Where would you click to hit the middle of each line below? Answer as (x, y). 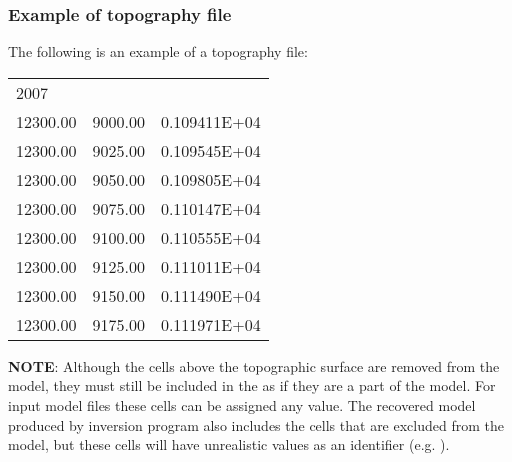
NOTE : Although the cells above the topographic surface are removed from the (254, 365)
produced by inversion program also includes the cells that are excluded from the (256, 424)
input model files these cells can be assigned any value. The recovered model (242, 405)
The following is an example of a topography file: (158, 51)
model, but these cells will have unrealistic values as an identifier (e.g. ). (229, 444)
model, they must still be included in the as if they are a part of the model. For (252, 385)
